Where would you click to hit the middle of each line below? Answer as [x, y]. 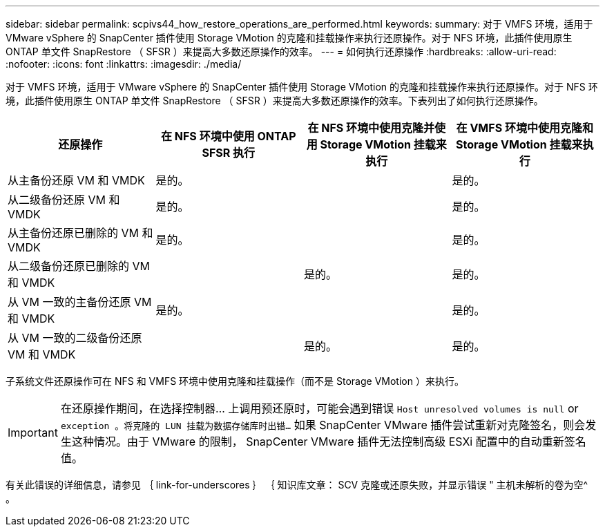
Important [33, 433]
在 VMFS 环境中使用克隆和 [525, 128]
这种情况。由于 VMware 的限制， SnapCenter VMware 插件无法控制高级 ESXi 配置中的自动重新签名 [329, 441]
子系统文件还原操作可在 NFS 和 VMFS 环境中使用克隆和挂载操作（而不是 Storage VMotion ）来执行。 [235, 381]
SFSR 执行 [229, 153]
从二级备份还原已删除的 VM [79, 266]
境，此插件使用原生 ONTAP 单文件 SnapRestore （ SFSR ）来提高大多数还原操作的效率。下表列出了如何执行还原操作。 [275, 101]
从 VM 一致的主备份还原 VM [80, 302]
